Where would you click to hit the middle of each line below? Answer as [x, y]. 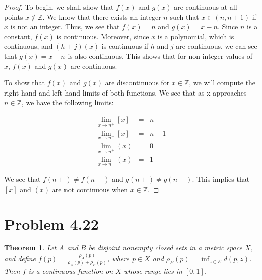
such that [184, 16]
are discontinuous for [137, 83]
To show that [24, 83]
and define [20, 259]
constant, [18, 36]
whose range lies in [153, 271]
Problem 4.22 [51, 223]
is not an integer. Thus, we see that [65, 26]
